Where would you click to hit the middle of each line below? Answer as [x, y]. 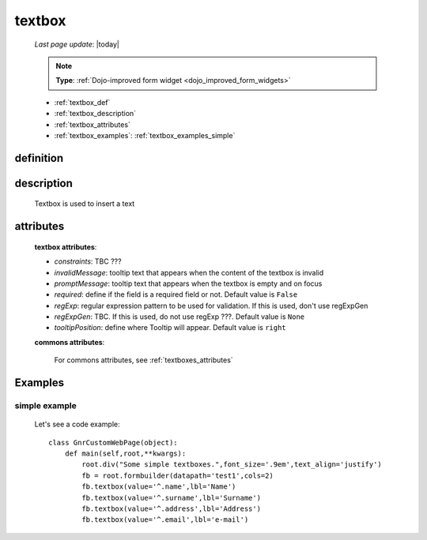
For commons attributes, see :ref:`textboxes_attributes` [144, 360]
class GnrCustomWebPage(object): [113, 442]
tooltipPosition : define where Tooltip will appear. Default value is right [170, 328]
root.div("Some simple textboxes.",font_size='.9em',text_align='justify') [232, 465]
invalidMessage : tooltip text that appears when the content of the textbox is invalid [189, 272]
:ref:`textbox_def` [82, 102]
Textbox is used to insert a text [85, 204]
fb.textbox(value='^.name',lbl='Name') [159, 487]
